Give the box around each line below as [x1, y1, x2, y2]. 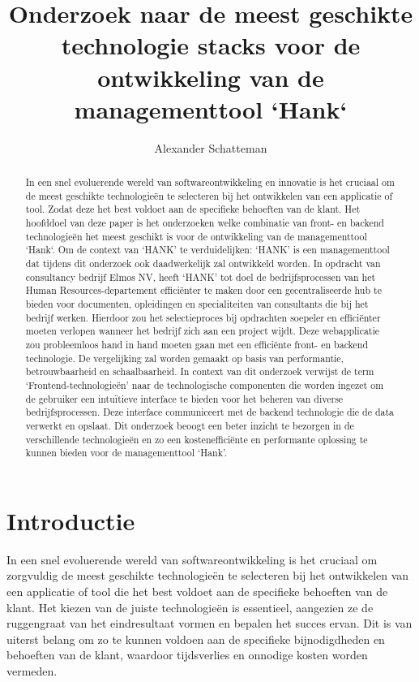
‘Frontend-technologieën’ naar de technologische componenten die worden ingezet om [25, 378, 384, 391]
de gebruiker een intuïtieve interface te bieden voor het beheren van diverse [25, 391, 344, 405]
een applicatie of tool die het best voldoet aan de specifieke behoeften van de [6, 582, 388, 599]
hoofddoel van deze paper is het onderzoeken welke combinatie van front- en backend [25, 216, 384, 230]
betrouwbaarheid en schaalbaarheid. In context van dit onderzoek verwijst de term [25, 365, 374, 378]
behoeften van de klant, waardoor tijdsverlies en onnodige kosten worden [6, 646, 368, 663]
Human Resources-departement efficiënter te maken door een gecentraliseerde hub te [25, 283, 382, 297]
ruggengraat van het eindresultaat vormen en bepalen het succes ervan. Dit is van [6, 615, 413, 632]
